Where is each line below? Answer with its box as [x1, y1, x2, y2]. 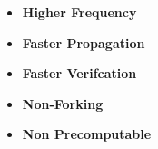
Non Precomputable [22, 124, 152, 144]
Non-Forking [22, 94, 104, 113]
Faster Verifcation [22, 64, 137, 83]
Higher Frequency [22, 3, 137, 21]
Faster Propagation [22, 33, 145, 52]
